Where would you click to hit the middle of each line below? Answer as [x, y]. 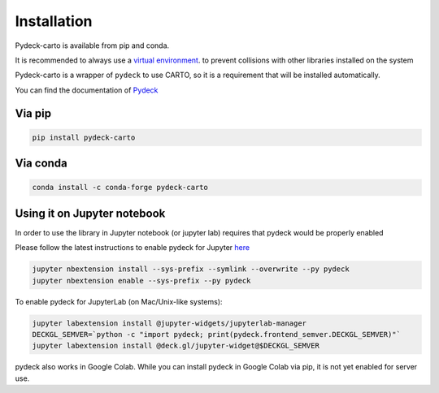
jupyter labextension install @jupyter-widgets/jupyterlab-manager [170, 323]
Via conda [41, 164]
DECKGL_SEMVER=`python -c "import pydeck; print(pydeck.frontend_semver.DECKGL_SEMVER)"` [217, 334]
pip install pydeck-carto [84, 137]
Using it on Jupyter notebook [90, 213]
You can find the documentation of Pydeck [87, 90]
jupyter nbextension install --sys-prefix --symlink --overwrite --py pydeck [191, 269]
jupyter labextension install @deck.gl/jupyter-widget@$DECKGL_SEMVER [176, 346]
